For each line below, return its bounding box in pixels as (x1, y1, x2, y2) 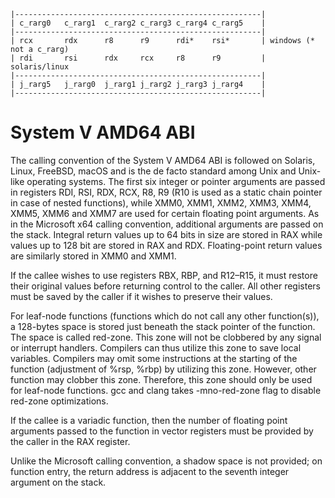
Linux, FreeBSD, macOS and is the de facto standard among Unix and (10, 165, 297, 177)
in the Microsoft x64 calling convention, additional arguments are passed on (10, 218, 324, 230)
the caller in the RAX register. (10, 435, 131, 447)
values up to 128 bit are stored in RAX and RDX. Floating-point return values (10, 239, 323, 251)
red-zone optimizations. (10, 395, 109, 407)
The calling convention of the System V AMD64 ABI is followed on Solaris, (10, 154, 316, 166)
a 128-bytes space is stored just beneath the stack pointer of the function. (10, 320, 316, 332)
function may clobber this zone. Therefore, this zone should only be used (10, 373, 313, 385)
